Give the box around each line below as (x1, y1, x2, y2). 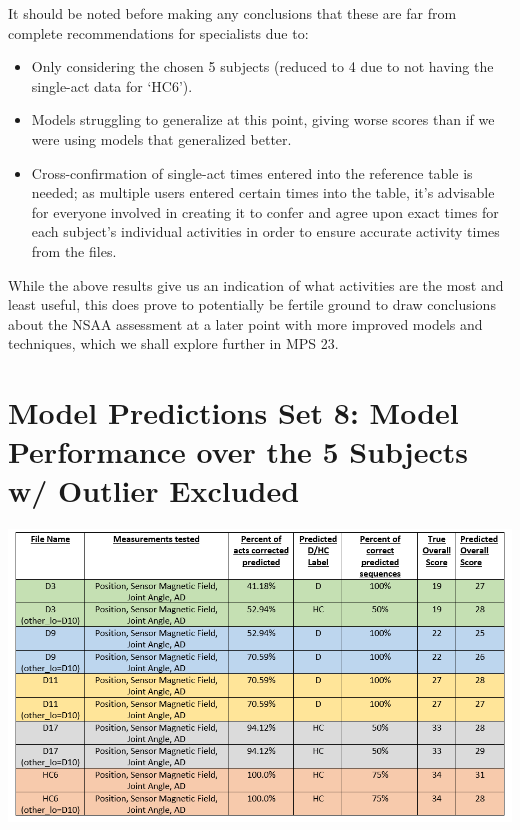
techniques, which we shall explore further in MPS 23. (8, 333, 339, 354)
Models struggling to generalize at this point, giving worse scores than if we (31, 109, 495, 130)
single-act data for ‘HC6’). (31, 75, 193, 96)
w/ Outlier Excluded (8, 470, 300, 511)
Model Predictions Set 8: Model (8, 392, 459, 433)
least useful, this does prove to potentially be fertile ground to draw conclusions (8, 294, 496, 315)
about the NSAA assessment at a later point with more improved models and (8, 313, 483, 334)
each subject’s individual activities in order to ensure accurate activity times (31, 221, 500, 242)
